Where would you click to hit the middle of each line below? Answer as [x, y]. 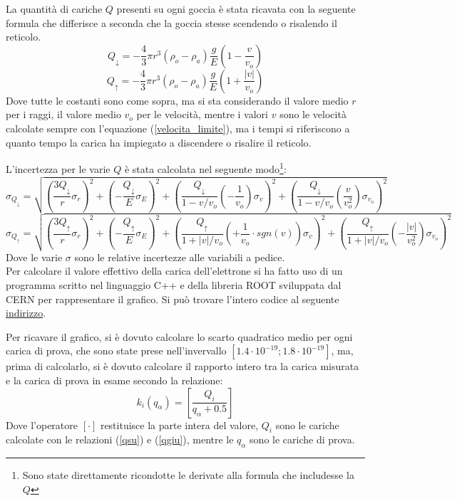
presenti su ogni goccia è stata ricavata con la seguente [236, 9]
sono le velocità [313, 114]
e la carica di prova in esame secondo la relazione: [114, 380]
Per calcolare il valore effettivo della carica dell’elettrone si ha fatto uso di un [174, 271]
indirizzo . [26, 313]
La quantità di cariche [54, 9]
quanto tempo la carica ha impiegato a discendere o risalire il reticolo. [159, 142]
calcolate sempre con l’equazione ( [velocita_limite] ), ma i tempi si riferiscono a [178, 128]
